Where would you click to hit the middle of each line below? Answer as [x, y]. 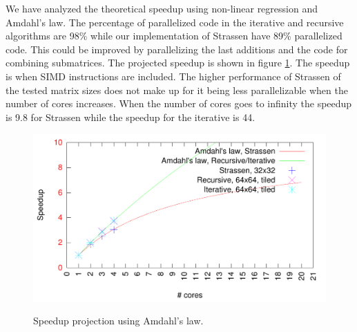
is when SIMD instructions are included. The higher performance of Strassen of [173, 76]
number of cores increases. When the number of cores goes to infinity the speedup [179, 103]
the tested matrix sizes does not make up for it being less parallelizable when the [177, 90]
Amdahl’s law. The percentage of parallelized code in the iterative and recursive [175, 22]
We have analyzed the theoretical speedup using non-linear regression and [162, 8]
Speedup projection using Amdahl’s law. [118, 321]
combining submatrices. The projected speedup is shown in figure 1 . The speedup [178, 63]
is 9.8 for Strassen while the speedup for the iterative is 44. [131, 117]
